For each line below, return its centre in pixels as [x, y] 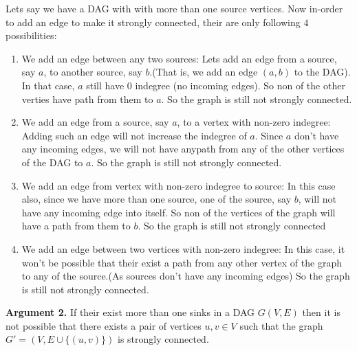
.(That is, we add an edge [204, 72]
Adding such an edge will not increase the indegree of [134, 135]
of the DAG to [52, 162]
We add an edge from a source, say [95, 122]
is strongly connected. [163, 339]
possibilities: [31, 35]
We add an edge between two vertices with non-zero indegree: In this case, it [183, 248]
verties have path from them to [87, 99]
